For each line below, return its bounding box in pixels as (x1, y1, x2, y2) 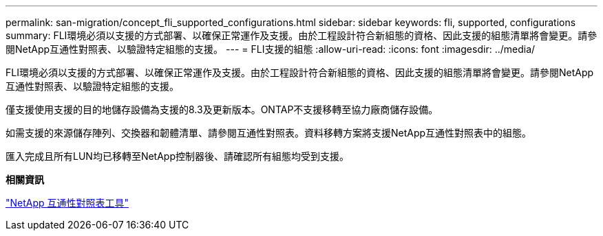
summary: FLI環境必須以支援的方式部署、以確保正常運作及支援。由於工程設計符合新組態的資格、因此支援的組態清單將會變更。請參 (6, 29, 597, 41)
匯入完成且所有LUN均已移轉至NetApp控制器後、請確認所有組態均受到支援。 (6, 150, 349, 162)
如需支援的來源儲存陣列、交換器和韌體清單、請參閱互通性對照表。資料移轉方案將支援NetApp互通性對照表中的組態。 (6, 127, 532, 139)
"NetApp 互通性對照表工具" (6, 197, 129, 209)
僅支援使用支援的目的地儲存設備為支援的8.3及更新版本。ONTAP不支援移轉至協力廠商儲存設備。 (6, 104, 438, 115)
